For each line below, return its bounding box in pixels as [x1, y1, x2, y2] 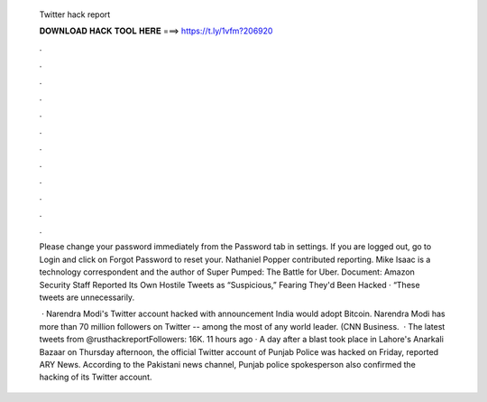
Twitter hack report [39, 9, 111, 20]
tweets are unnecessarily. [39, 292, 135, 303]
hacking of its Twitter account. [39, 371, 152, 383]
